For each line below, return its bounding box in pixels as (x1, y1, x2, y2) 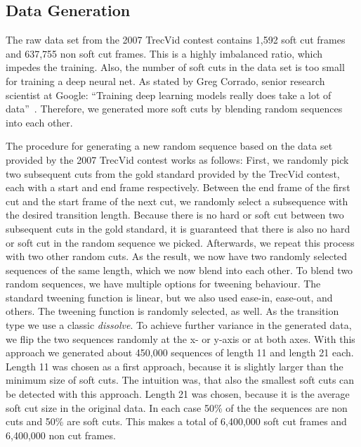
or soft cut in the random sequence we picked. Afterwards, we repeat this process (6, 235, 355, 250)
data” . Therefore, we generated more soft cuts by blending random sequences (6, 101, 343, 116)
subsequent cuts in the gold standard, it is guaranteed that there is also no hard (6, 221, 350, 235)
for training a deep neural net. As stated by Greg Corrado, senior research (6, 73, 325, 88)
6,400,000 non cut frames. (6, 427, 116, 442)
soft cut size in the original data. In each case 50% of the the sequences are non (6, 400, 348, 415)
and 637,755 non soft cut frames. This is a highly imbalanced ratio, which (6, 46, 323, 60)
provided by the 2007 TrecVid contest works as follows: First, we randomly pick (6, 152, 349, 167)
